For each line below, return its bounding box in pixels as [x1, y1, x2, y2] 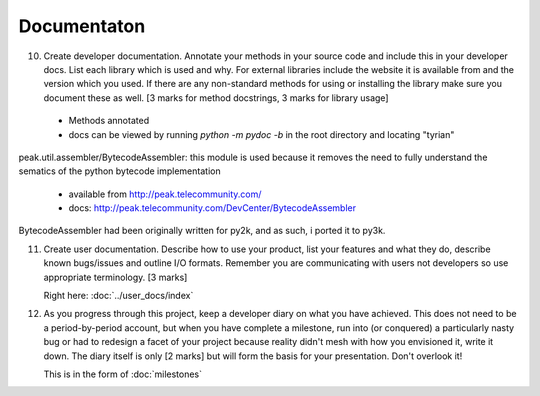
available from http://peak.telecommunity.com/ [68, 188, 262, 200]
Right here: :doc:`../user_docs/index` [43, 290, 194, 302]
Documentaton [18, 15, 146, 37]
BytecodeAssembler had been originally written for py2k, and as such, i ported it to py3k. [18, 225, 386, 237]
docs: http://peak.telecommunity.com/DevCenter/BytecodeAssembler [68, 202, 357, 214]
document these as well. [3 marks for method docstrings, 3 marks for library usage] [43, 91, 389, 104]
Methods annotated [68, 115, 150, 127]
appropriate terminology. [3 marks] [43, 271, 188, 283]
